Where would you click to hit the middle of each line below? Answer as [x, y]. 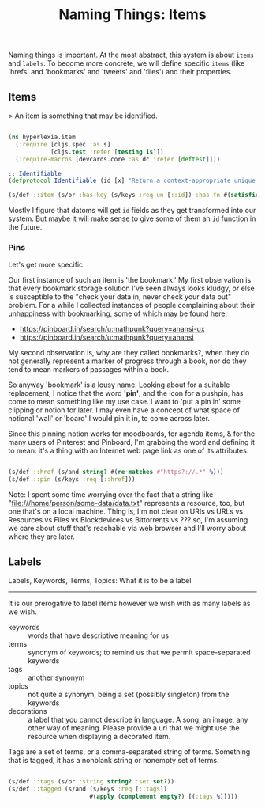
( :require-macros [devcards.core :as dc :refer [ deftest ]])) [118, 159]
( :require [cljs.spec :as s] [63, 144]
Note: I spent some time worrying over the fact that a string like [111, 495]
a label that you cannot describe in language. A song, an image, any [138, 719]
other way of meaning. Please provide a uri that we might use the [134, 728]
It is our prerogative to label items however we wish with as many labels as [129, 603]
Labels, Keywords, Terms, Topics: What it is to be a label [100, 580]
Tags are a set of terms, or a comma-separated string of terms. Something [129, 751]
